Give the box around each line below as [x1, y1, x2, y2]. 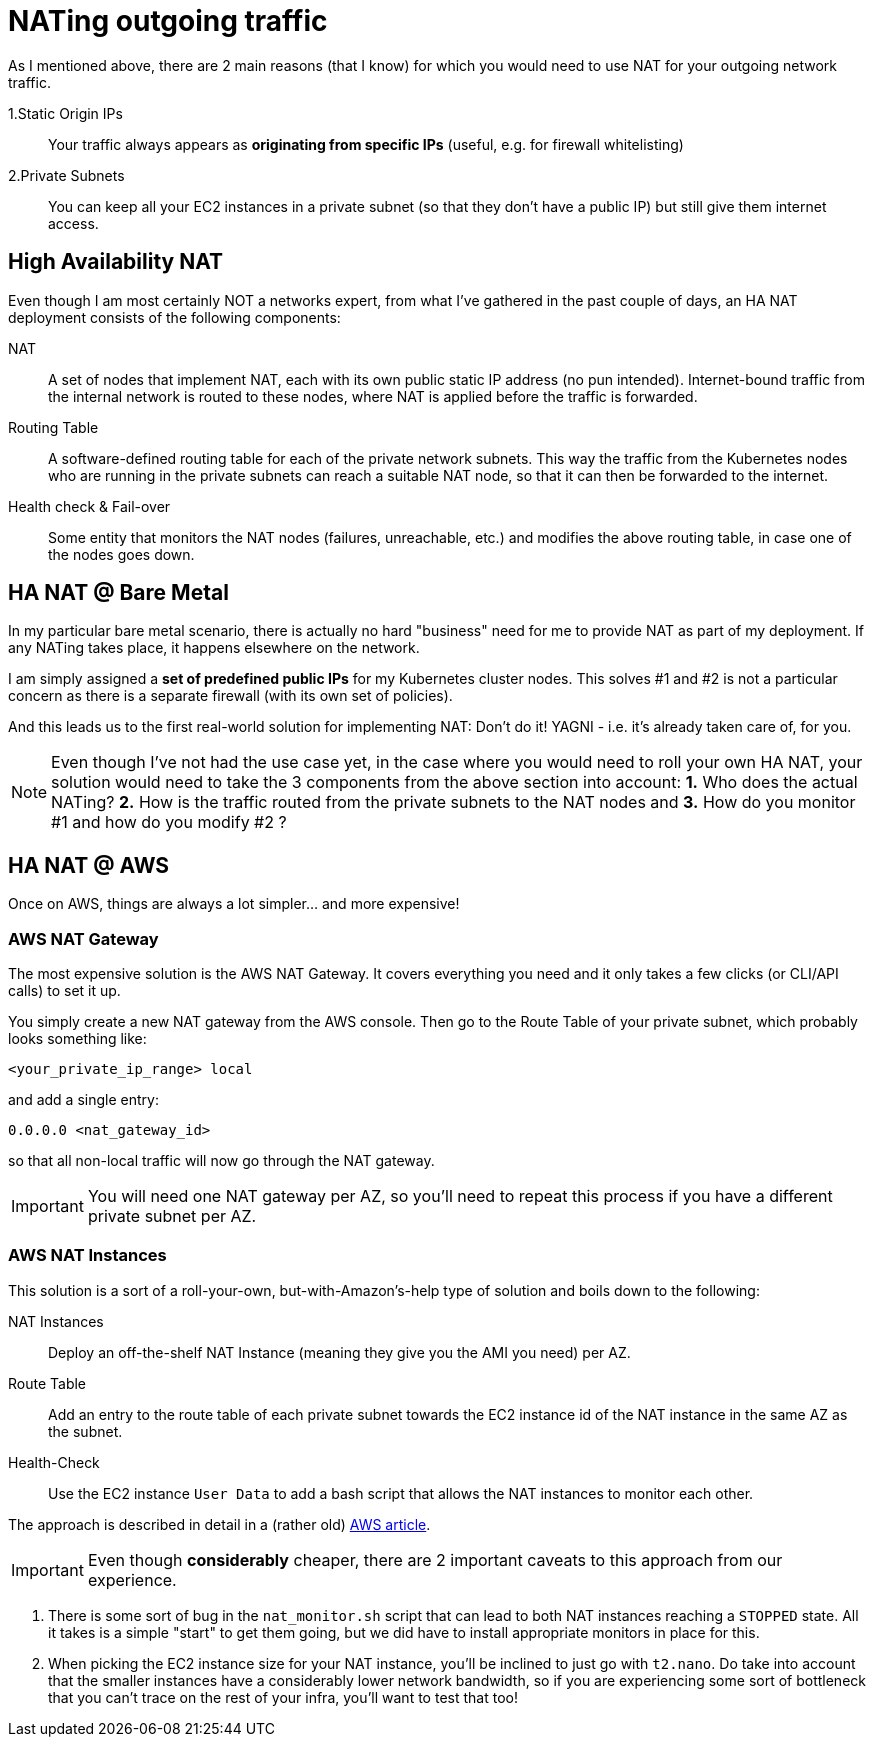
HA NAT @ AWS [8, 852, 170, 878]
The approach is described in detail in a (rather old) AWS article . [8, 1515, 431, 1533]
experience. [87, 1569, 177, 1590]
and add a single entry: [8, 1091, 159, 1109]
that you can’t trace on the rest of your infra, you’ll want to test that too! [48, 1688, 518, 1706]
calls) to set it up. [8, 982, 121, 1000]
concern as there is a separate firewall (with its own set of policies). [8, 687, 453, 705]
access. [48, 214, 99, 232]
